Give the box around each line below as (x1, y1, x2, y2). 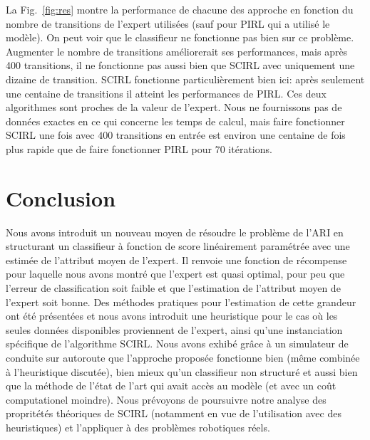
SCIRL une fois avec (6, 127, 95, 142)
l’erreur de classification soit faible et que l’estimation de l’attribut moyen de (6, 281, 341, 295)
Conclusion (6, 183, 116, 212)
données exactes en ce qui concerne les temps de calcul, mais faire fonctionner (6, 113, 345, 128)
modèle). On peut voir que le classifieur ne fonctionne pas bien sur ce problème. (6, 30, 354, 45)
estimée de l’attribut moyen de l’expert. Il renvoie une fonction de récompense (6, 252, 347, 267)
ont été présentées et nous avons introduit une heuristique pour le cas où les (6, 308, 338, 323)
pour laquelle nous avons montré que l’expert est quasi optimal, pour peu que (6, 266, 345, 281)
